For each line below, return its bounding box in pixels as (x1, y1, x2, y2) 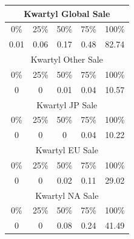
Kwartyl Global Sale (24, 7, 110, 19)
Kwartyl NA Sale (35, 189, 99, 201)
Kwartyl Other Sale (30, 53, 103, 66)
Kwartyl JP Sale (36, 98, 98, 111)
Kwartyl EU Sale (35, 144, 98, 156)
